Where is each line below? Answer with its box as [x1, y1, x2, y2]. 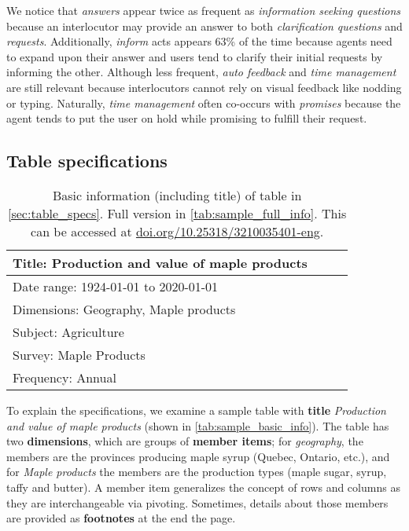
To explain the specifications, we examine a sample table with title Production [6, 401, 386, 418]
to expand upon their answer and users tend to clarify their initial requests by [6, 48, 383, 64]
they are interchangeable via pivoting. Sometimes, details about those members [6, 494, 389, 511]
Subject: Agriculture [13, 322, 124, 341]
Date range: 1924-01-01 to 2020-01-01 [13, 276, 219, 295]
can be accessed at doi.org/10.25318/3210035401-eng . [31, 222, 324, 240]
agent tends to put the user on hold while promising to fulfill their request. [6, 110, 367, 126]
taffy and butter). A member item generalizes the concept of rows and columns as [6, 478, 400, 495]
